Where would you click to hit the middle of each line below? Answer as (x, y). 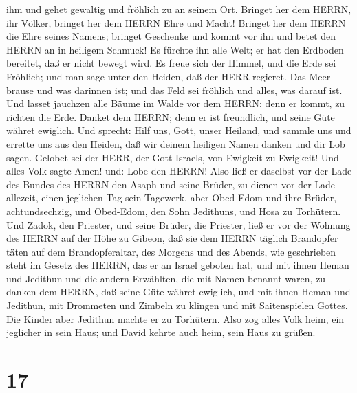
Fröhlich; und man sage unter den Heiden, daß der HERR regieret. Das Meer (169, 76)
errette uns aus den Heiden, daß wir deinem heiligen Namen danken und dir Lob (176, 143)
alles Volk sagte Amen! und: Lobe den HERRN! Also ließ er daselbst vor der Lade (179, 171)
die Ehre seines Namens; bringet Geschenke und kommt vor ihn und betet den (171, 36)
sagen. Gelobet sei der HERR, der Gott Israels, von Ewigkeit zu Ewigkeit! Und (173, 157)
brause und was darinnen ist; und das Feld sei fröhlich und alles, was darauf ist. (174, 90)
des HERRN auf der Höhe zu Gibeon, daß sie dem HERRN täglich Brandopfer (172, 238)
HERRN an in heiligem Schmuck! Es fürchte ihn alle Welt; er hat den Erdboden (175, 49)
